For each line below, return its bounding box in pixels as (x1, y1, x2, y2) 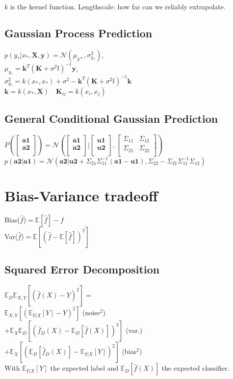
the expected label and (50, 363, 119, 373)
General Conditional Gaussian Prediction (4, 110, 218, 126)
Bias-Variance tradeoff (4, 186, 158, 206)
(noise (82, 307, 100, 318)
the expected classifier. (161, 363, 230, 373)
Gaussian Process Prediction (4, 25, 153, 40)
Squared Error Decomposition (4, 262, 160, 277)
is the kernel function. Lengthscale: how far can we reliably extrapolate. (10, 1, 226, 11)
